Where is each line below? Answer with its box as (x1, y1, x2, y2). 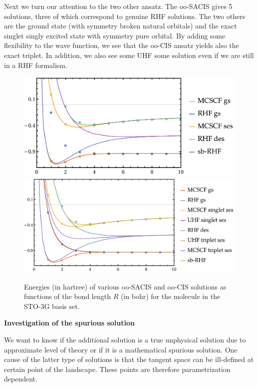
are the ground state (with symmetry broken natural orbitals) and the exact (4, 20, 237, 31)
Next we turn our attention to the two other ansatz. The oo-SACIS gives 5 (4, 1, 233, 11)
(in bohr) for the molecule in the (120, 291, 221, 301)
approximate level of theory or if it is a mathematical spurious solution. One (4, 344, 238, 354)
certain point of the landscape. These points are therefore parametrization (4, 363, 231, 374)
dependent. (4, 373, 37, 384)
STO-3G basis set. (24, 300, 80, 311)
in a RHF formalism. (4, 59, 67, 70)
